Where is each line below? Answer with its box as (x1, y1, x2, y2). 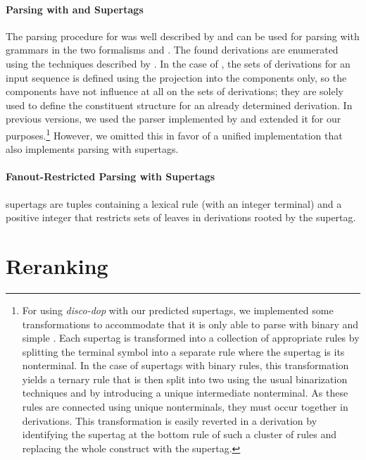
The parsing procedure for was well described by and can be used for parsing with (6, 28, 360, 43)
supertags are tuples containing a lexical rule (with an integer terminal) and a (6, 196, 342, 211)
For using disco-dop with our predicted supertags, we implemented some (22, 302, 334, 317)
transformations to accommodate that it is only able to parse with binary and (22, 316, 359, 331)
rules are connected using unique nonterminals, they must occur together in (22, 399, 348, 414)
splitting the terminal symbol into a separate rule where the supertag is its (22, 344, 345, 359)
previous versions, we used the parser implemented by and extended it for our (6, 111, 341, 126)
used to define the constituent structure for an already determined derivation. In (6, 97, 353, 112)
